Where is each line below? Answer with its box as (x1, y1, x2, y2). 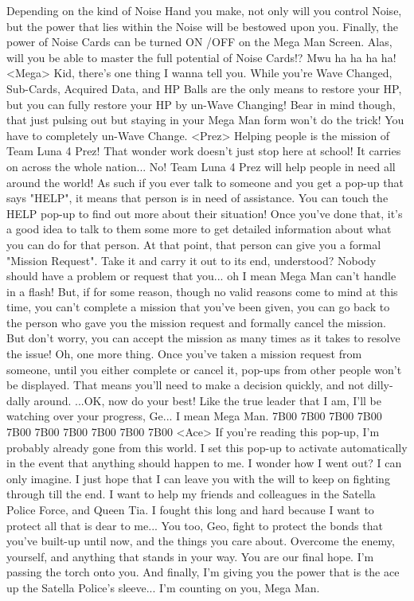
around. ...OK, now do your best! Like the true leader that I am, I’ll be (33, 392, 382, 408)
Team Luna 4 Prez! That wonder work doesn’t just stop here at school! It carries (6, 142, 401, 159)
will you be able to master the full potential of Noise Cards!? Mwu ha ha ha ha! (6, 49, 396, 65)
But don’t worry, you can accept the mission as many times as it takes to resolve (6, 330, 400, 346)
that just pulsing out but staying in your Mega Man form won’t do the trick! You (6, 111, 404, 128)
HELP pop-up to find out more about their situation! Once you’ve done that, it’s (6, 205, 403, 221)
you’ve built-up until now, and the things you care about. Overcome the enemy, (6, 533, 395, 549)
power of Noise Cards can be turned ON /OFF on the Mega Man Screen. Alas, (6, 33, 393, 50)
